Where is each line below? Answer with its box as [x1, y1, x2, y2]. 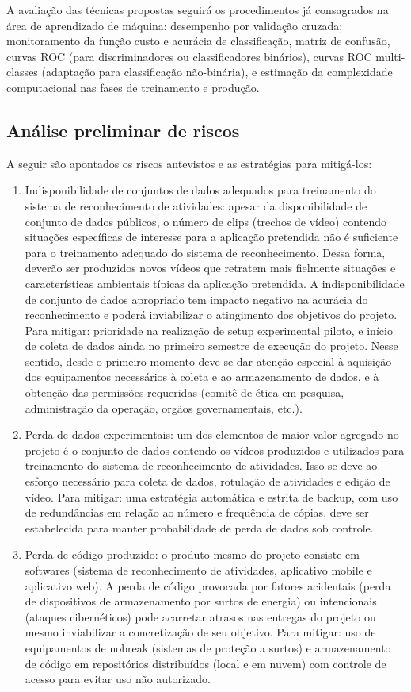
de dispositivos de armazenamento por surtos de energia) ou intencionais [25, 593, 377, 609]
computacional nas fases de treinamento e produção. [6, 79, 260, 95]
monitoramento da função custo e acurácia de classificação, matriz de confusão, [6, 33, 390, 49]
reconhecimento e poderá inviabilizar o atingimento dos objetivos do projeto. [25, 306, 398, 323]
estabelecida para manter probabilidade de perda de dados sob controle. [25, 519, 374, 536]
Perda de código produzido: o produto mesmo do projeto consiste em [25, 546, 360, 563]
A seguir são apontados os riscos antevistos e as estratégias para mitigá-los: [6, 155, 372, 171]
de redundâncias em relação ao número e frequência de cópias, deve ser [25, 504, 369, 521]
